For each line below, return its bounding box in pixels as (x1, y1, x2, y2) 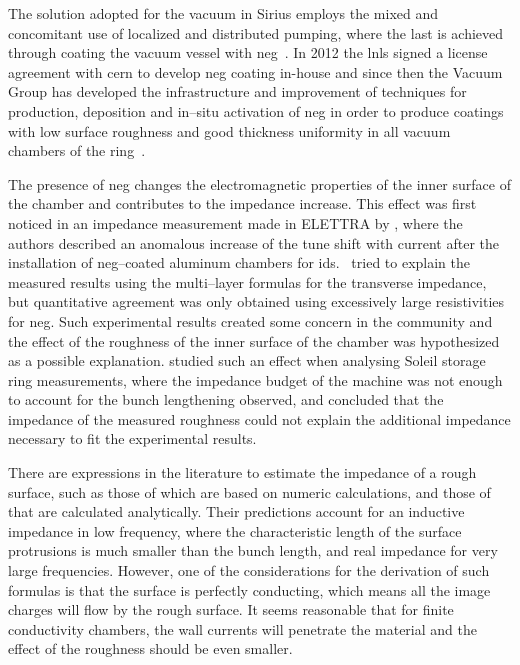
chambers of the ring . (8, 140, 146, 161)
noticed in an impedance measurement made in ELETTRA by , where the (8, 212, 463, 233)
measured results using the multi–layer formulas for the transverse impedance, (8, 271, 487, 292)
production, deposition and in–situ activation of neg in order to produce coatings (8, 100, 504, 121)
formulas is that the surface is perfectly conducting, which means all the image (8, 579, 491, 600)
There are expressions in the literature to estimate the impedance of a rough (8, 462, 477, 483)
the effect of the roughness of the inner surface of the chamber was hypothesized (8, 330, 500, 351)
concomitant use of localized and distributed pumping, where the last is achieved (8, 22, 504, 43)
